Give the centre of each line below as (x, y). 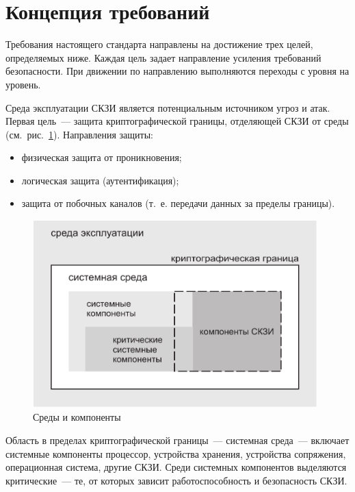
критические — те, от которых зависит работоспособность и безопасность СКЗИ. (176, 480)
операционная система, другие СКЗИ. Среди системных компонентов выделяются (176, 467)
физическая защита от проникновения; (102, 157)
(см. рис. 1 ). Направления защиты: (80, 134)
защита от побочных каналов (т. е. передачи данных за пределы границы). (178, 203)
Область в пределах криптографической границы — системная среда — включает (177, 440)
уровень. (23, 84)
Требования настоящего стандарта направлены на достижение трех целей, (159, 44)
